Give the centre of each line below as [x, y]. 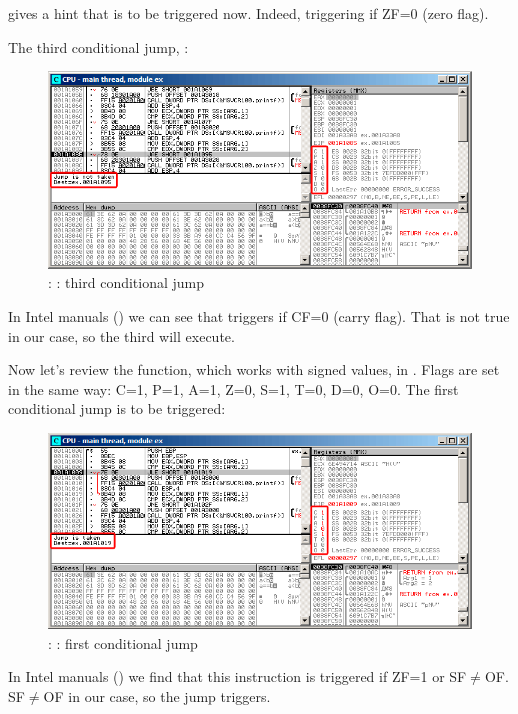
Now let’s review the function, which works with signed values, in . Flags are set [254, 369]
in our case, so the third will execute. [121, 335]
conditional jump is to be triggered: [117, 408]
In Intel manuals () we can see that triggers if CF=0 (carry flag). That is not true [259, 315]
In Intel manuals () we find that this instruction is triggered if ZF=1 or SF [237, 676]
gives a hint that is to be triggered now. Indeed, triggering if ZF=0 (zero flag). [248, 13]
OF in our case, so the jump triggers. [157, 696]
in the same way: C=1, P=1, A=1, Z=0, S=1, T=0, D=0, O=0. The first [233, 388]
